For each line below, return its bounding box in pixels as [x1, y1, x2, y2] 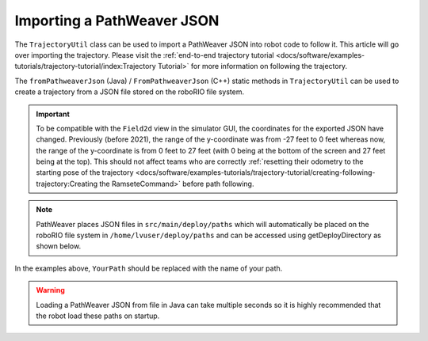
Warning [36, 286, 65, 295]
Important [36, 109, 71, 119]
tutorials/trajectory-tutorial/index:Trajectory [14, 62, 156, 71]
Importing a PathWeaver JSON [14, 12, 220, 29]
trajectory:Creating [36, 179, 98, 188]
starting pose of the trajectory [36, 168, 134, 177]
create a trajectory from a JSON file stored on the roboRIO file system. [14, 87, 245, 97]
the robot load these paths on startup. [36, 311, 160, 320]
